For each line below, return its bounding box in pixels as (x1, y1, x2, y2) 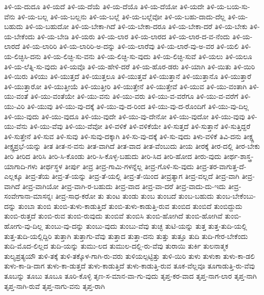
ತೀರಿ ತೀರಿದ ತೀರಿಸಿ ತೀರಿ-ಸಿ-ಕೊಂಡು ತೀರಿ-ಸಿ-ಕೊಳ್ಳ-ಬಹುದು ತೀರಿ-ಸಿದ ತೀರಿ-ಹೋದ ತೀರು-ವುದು (4, 150, 221, 161)
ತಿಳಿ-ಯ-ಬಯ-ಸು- (207, 1, 250, 11)
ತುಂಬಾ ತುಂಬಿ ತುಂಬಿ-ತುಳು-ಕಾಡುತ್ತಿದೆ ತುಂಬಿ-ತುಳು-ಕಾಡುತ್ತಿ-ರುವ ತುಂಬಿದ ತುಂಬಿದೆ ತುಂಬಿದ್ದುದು (18, 200, 243, 211)
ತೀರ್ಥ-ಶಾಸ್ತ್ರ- (223, 150, 254, 161)
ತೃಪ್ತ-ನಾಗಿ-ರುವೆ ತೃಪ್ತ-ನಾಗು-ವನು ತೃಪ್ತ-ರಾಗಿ (4, 280, 105, 291)
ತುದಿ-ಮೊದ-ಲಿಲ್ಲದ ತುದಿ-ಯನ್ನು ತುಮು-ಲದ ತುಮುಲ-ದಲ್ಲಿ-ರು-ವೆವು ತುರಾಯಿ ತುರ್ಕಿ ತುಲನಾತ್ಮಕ (4, 240, 228, 251)
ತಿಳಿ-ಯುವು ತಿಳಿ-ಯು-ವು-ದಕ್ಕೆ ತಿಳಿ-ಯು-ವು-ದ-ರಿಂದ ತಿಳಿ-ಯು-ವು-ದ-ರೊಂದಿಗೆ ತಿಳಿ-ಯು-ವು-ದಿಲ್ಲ (27, 100, 249, 111)
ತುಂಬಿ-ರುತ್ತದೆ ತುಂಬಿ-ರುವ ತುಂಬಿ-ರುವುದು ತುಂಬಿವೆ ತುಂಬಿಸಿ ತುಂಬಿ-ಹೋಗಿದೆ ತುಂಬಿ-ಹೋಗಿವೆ (4, 210, 223, 221)
